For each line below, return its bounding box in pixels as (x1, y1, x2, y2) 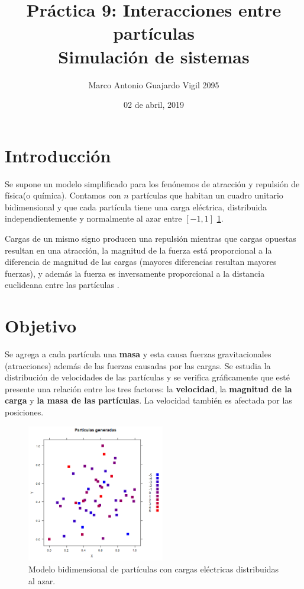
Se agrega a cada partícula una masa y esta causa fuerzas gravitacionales (5, 348, 271, 360)
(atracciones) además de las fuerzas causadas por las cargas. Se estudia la (5, 359, 271, 372)
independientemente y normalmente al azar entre (5, 212, 182, 225)
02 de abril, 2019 (124, 98, 184, 111)
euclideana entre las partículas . (5, 279, 119, 291)
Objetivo (5, 313, 77, 338)
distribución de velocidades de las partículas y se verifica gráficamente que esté (5, 371, 290, 383)
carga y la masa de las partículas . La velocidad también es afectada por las (5, 394, 292, 406)
